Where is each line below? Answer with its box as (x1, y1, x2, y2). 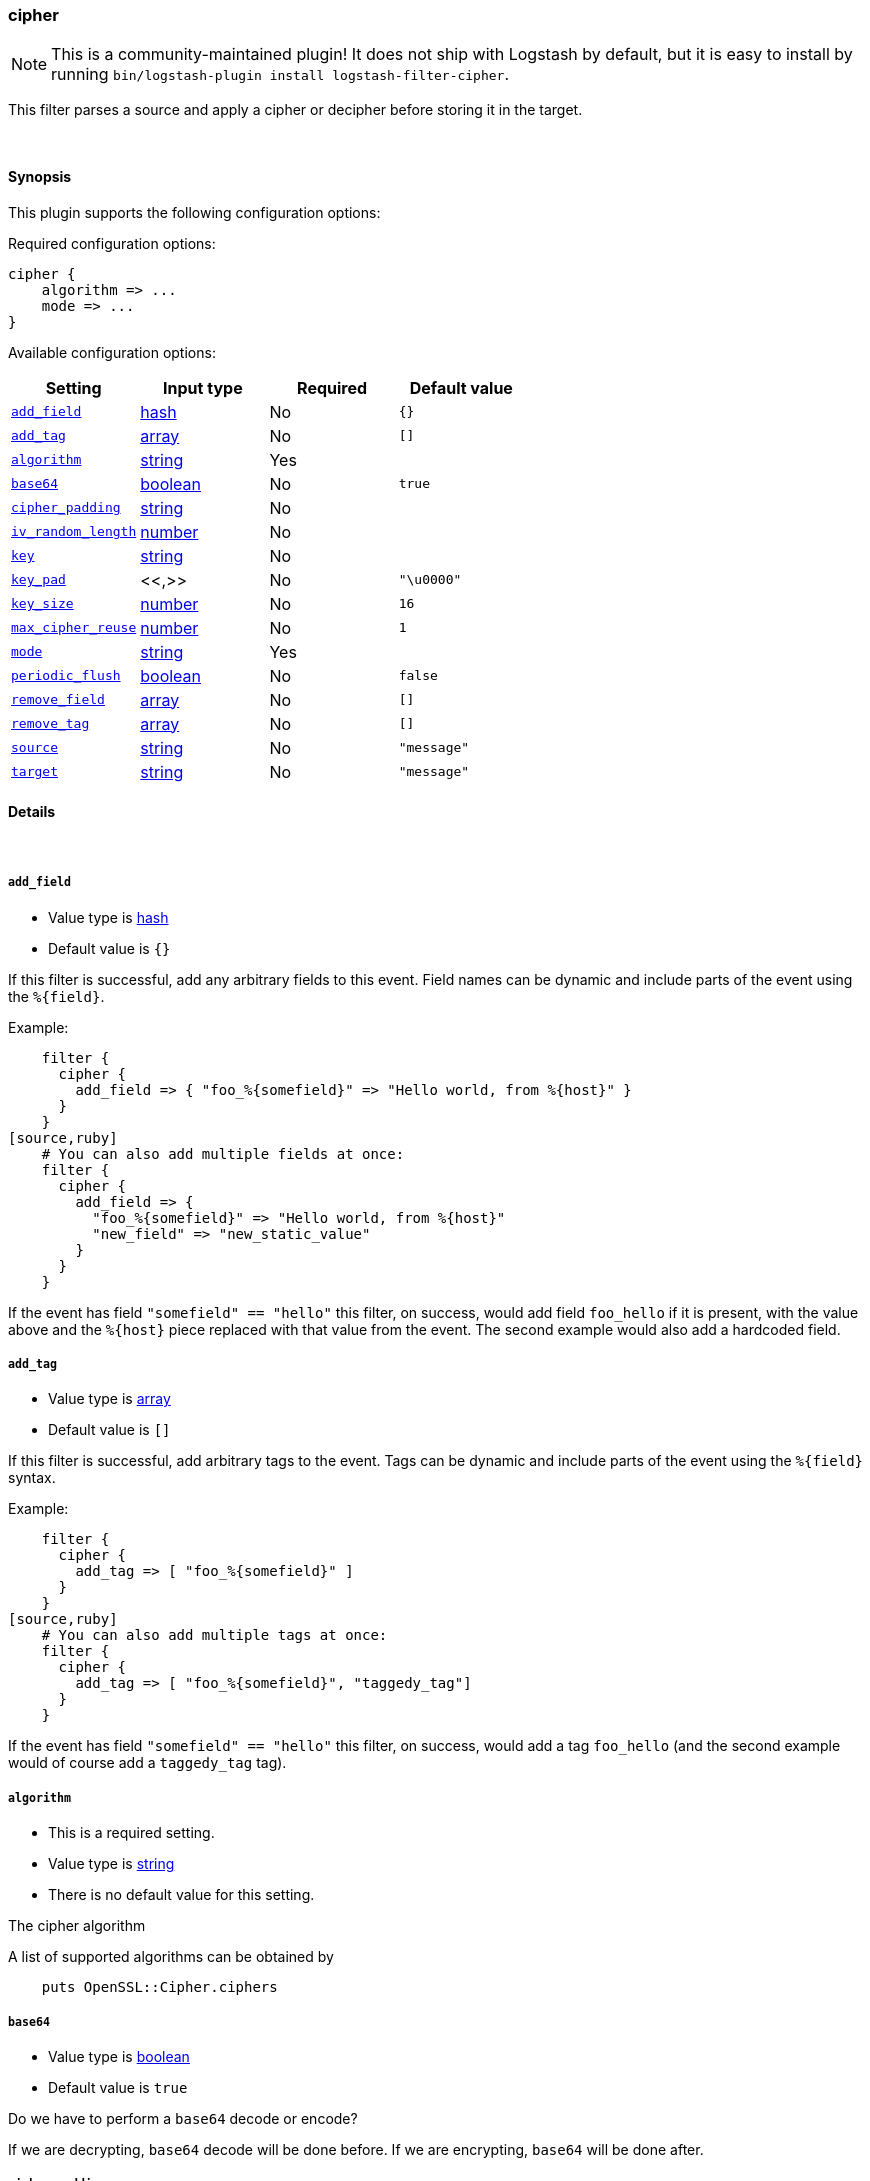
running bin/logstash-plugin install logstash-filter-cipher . (51, 64, 510, 85)
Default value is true (48, 2078, 188, 2096)
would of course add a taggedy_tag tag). (8, 1754, 287, 1772)
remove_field (11, 692, 105, 708)
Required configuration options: (8, 234, 216, 252)
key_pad (11, 572, 66, 588)
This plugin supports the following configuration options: (8, 203, 381, 221)
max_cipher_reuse (11, 620, 137, 636)
